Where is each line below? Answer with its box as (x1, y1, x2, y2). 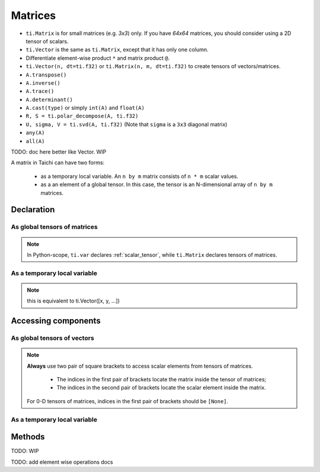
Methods (11, 432, 45, 442)
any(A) (25, 129, 45, 136)
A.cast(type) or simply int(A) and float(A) (25, 104, 145, 111)
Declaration (11, 205, 55, 215)
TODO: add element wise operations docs (11, 458, 113, 465)
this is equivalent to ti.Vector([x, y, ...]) (27, 297, 120, 305)
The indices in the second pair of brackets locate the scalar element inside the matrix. (56, 384, 266, 391)
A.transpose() (25, 71, 67, 78)
